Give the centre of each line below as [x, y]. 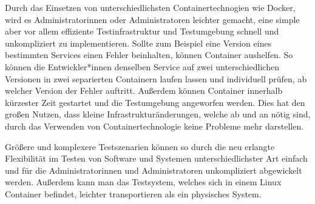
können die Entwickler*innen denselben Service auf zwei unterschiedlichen [142, 66]
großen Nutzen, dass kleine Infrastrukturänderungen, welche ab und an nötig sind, [158, 114]
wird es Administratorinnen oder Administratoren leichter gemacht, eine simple [152, 19]
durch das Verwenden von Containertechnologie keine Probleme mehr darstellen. [154, 126]
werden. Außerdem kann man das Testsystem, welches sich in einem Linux [143, 182]
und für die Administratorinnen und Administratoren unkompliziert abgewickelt [154, 170]
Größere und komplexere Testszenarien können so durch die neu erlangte [140, 146]
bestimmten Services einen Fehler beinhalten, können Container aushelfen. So [149, 55]
